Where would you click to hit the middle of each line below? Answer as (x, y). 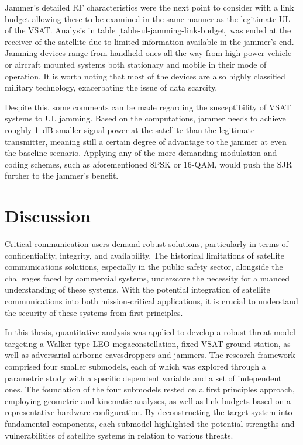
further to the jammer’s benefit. (62, 175)
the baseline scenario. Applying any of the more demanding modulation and (141, 153)
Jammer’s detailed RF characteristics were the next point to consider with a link (149, 7)
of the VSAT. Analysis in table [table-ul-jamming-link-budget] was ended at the (148, 30)
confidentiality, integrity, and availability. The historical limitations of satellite (144, 255)
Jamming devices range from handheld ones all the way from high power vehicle (148, 53)
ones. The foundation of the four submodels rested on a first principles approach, (150, 389)
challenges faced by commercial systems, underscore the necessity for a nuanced (147, 278)
